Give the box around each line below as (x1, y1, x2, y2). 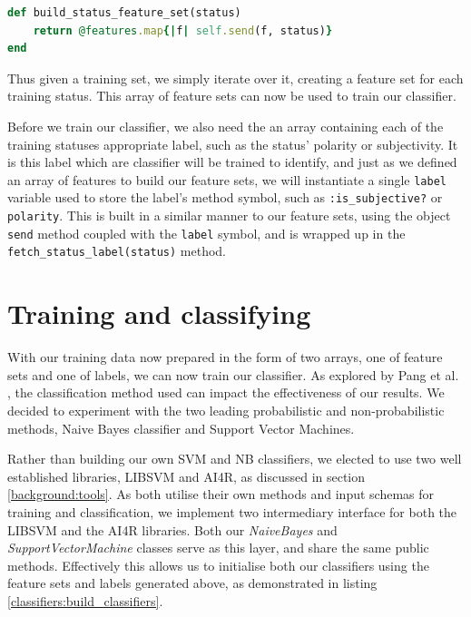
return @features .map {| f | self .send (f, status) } (33, 24, 333, 37)
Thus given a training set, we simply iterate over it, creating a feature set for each (7, 68, 464, 87)
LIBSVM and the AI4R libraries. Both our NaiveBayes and (7, 520, 338, 539)
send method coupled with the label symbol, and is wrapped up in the (7, 223, 406, 242)
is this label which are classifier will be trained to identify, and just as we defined (7, 152, 457, 171)
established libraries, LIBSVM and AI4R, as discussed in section (7, 466, 366, 485)
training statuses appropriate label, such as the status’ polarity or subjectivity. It (7, 134, 458, 153)
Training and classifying (7, 295, 311, 332)
